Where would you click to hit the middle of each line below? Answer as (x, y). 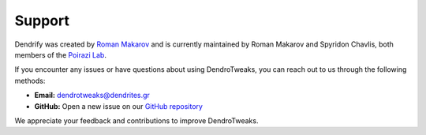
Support (42, 21)
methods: (30, 81)
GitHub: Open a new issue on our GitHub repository (118, 106)
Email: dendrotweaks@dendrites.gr (92, 96)
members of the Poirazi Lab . (60, 54)
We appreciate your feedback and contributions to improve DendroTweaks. (136, 120)
